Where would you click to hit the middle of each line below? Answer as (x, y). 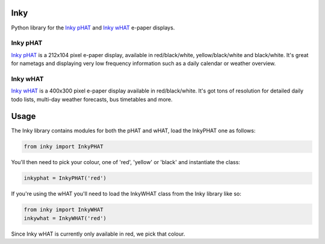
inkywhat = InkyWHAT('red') (65, 218)
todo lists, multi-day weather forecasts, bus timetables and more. (92, 99)
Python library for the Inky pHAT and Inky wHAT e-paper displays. (93, 28)
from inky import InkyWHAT (63, 210)
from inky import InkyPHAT (63, 147)
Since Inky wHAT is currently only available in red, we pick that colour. (98, 234)
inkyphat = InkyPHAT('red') (65, 178)
